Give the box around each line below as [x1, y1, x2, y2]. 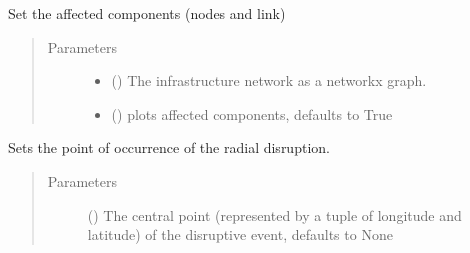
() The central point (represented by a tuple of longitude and [87, 204, 462, 225]
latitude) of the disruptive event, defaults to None [87, 224, 393, 245]
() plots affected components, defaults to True [111, 103, 393, 124]
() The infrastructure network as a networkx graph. [111, 70, 427, 91]
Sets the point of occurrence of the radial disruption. [8, 137, 330, 158]
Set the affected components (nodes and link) [8, 3, 286, 23]
